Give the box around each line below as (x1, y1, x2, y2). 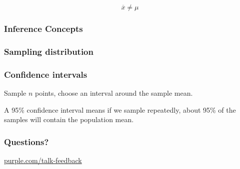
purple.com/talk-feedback (4, 155, 82, 165)
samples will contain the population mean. (4, 114, 134, 125)
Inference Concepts (4, 22, 83, 34)
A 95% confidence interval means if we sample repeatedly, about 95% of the (4, 104, 236, 115)
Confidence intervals (4, 68, 87, 80)
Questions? (4, 135, 49, 148)
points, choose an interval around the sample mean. (35, 87, 193, 98)
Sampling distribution (4, 45, 93, 57)
